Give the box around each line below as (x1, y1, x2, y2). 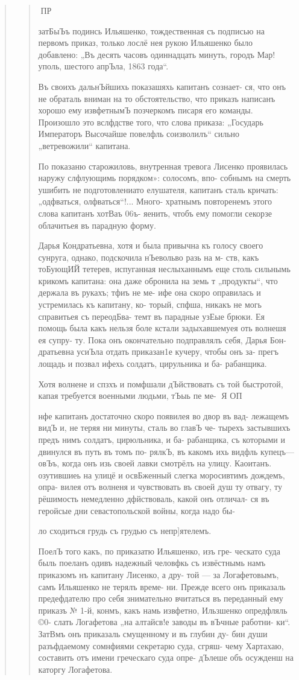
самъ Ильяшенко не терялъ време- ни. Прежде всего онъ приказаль (38, 580, 286, 593)
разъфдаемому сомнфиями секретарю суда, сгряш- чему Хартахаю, (38, 639, 284, 652)
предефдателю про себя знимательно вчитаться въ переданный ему (38, 592, 283, 605)
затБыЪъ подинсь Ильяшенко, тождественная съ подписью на (38, 24, 265, 37)
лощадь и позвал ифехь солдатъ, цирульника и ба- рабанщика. (38, 357, 267, 370)
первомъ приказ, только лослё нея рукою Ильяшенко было (38, 36, 253, 49)
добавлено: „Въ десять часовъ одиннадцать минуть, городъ (38, 48, 255, 60)
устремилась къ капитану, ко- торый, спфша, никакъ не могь (38, 298, 262, 311)
